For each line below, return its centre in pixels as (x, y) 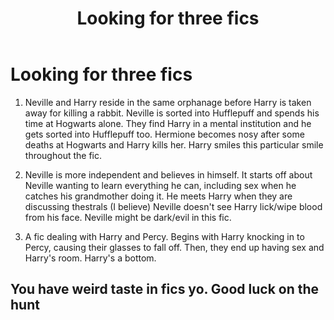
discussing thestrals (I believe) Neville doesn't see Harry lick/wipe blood (173, 206)
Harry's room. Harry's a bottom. (90, 258)
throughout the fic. (63, 155)
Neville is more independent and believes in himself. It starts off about (168, 174)
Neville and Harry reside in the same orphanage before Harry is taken (168, 102)
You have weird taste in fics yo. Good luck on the (165, 289)
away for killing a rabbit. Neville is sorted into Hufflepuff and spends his (172, 113)
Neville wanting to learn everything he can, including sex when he (160, 185)
